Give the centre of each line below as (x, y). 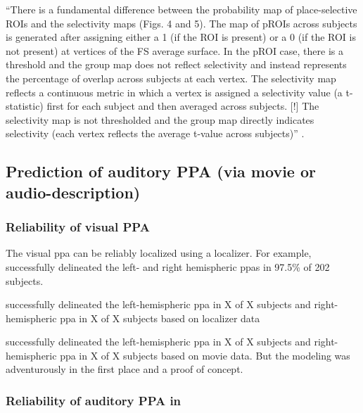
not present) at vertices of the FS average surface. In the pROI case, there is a (175, 50)
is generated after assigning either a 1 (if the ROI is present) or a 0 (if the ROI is (181, 37)
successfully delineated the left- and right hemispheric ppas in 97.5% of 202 (168, 266)
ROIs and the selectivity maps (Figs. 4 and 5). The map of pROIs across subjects (181, 23)
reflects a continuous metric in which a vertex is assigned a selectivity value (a (174, 92)
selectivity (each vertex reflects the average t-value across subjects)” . (155, 133)
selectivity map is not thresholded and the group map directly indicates (160, 119)
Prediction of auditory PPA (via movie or (161, 171)
